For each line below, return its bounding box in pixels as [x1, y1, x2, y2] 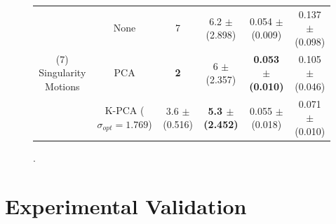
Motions [45, 78, 80, 93]
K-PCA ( [105, 103, 145, 118]
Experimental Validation [5, 191, 247, 220]
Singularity [39, 65, 86, 80]
